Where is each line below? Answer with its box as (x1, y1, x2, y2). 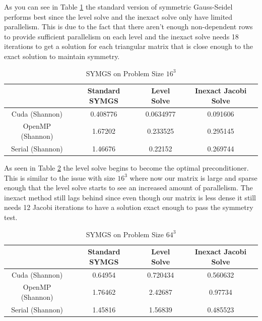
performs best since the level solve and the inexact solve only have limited (4, 11, 233, 22)
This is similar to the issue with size (4, 172, 115, 183)
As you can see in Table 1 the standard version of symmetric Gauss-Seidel (4, 2, 233, 12)
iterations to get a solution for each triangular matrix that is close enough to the (4, 41, 253, 51)
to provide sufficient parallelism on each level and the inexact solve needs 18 (4, 31, 239, 41)
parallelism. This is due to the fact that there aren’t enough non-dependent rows (4, 21, 253, 32)
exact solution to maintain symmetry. (4, 50, 120, 61)
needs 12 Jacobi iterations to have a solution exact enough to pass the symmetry (4, 202, 253, 212)
